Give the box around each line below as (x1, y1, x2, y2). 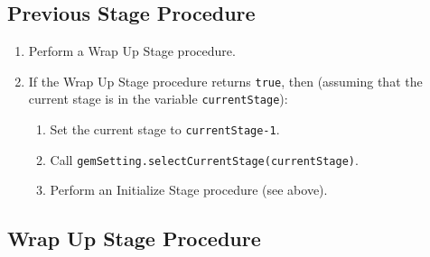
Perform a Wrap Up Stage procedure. (28, 41, 236, 60)
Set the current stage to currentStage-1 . (50, 120, 280, 139)
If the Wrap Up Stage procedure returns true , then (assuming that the (28, 71, 423, 90)
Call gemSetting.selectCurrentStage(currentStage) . (50, 150, 359, 169)
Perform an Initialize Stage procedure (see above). (50, 180, 328, 199)
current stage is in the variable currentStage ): (28, 89, 288, 108)
